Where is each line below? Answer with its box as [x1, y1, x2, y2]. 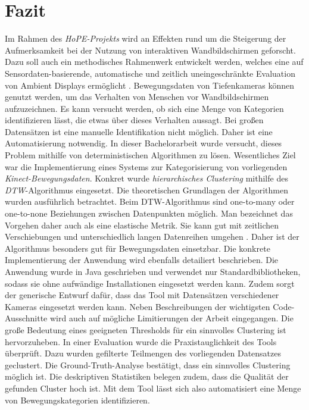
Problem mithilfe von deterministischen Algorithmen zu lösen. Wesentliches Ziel [5, 149, 296, 161]
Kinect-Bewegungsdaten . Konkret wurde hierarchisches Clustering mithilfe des [5, 172, 288, 184]
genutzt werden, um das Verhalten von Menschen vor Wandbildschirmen [5, 90, 269, 103]
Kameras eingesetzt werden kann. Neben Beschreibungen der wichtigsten [5, 300, 270, 312]
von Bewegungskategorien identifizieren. [5, 393, 150, 406]
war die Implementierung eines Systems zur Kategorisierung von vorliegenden [5, 160, 288, 173]
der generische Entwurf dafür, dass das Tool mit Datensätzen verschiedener [5, 289, 279, 301]
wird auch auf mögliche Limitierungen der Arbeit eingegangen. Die [49, 312, 294, 324]
